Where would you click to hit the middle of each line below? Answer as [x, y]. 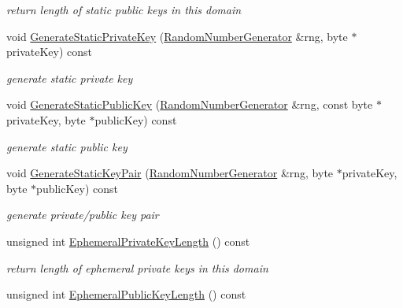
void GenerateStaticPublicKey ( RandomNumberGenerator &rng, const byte [190, 104]
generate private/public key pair [83, 215]
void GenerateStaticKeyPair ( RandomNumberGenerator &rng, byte [170, 173]
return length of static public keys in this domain [124, 9]
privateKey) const [50, 52]
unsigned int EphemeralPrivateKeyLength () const [128, 241]
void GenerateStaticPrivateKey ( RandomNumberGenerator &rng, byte [177, 36]
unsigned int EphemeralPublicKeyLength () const [126, 294]
